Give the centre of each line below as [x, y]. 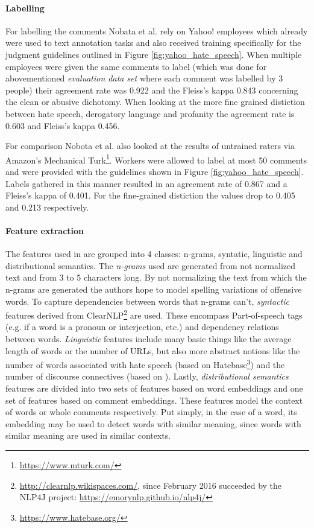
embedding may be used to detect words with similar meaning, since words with [153, 423]
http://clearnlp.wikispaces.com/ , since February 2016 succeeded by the [151, 485]
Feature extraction [45, 230]
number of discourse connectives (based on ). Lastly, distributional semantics [147, 376]
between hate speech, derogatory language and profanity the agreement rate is [150, 113]
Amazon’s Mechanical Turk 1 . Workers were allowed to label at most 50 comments [156, 159]
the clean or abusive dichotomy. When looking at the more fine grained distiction [155, 102]
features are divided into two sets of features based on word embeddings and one [154, 388]
